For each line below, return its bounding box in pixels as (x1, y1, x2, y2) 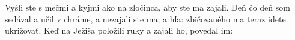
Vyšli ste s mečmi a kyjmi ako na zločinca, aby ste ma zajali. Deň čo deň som (5, 1, 290, 13)
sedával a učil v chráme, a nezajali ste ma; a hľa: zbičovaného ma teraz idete (5, 12, 286, 25)
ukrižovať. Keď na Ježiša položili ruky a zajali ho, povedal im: (5, 24, 233, 36)
